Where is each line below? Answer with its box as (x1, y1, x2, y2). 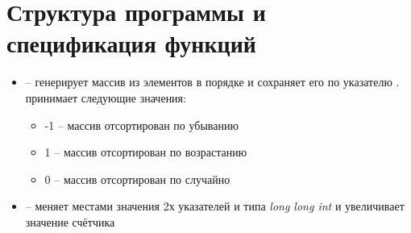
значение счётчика (25, 213, 115, 230)
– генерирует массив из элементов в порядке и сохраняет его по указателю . (25, 73, 400, 90)
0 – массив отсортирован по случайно (44, 170, 230, 187)
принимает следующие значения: (25, 89, 186, 106)
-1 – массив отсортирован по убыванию (44, 116, 239, 133)
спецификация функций (6, 27, 256, 60)
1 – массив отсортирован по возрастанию (44, 144, 247, 160)
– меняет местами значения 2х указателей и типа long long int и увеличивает (25, 198, 405, 214)
